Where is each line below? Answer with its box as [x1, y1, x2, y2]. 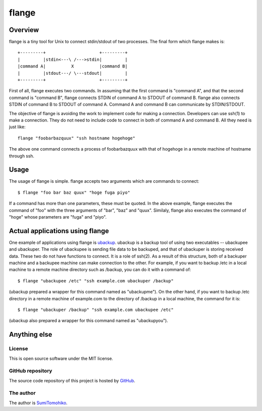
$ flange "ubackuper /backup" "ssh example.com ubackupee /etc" [17, 307, 174, 313]
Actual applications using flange [9, 226, 109, 235]
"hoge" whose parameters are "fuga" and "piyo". [9, 214, 107, 220]
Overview [9, 26, 39, 34]
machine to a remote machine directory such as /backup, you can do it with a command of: [9, 267, 191, 273]
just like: [9, 124, 26, 130]
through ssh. [9, 153, 34, 159]
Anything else [9, 330, 52, 339]
